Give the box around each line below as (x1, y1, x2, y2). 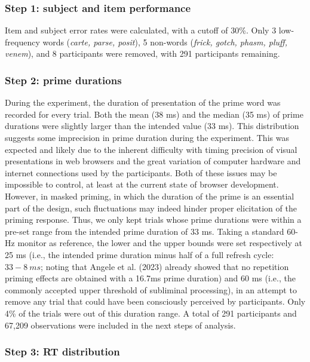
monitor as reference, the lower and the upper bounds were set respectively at (17, 237, 302, 249)
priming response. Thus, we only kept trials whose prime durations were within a (5, 213, 302, 226)
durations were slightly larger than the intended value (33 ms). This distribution (5, 119, 299, 132)
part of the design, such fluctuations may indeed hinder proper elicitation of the (5, 201, 297, 214)
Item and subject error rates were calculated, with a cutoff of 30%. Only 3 (5, 24, 277, 36)
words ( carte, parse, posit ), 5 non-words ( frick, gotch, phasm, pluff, (42, 35, 287, 48)
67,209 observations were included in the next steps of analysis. (5, 318, 236, 331)
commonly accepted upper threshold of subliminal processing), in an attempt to (5, 283, 297, 296)
